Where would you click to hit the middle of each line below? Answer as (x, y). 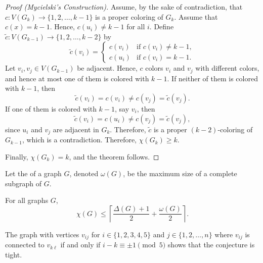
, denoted (84, 173)
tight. (14, 255)
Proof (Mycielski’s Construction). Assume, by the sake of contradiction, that (124, 7)
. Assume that (196, 16)
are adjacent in (76, 129)
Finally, (17, 156)
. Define (162, 27)
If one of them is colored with (51, 109)
